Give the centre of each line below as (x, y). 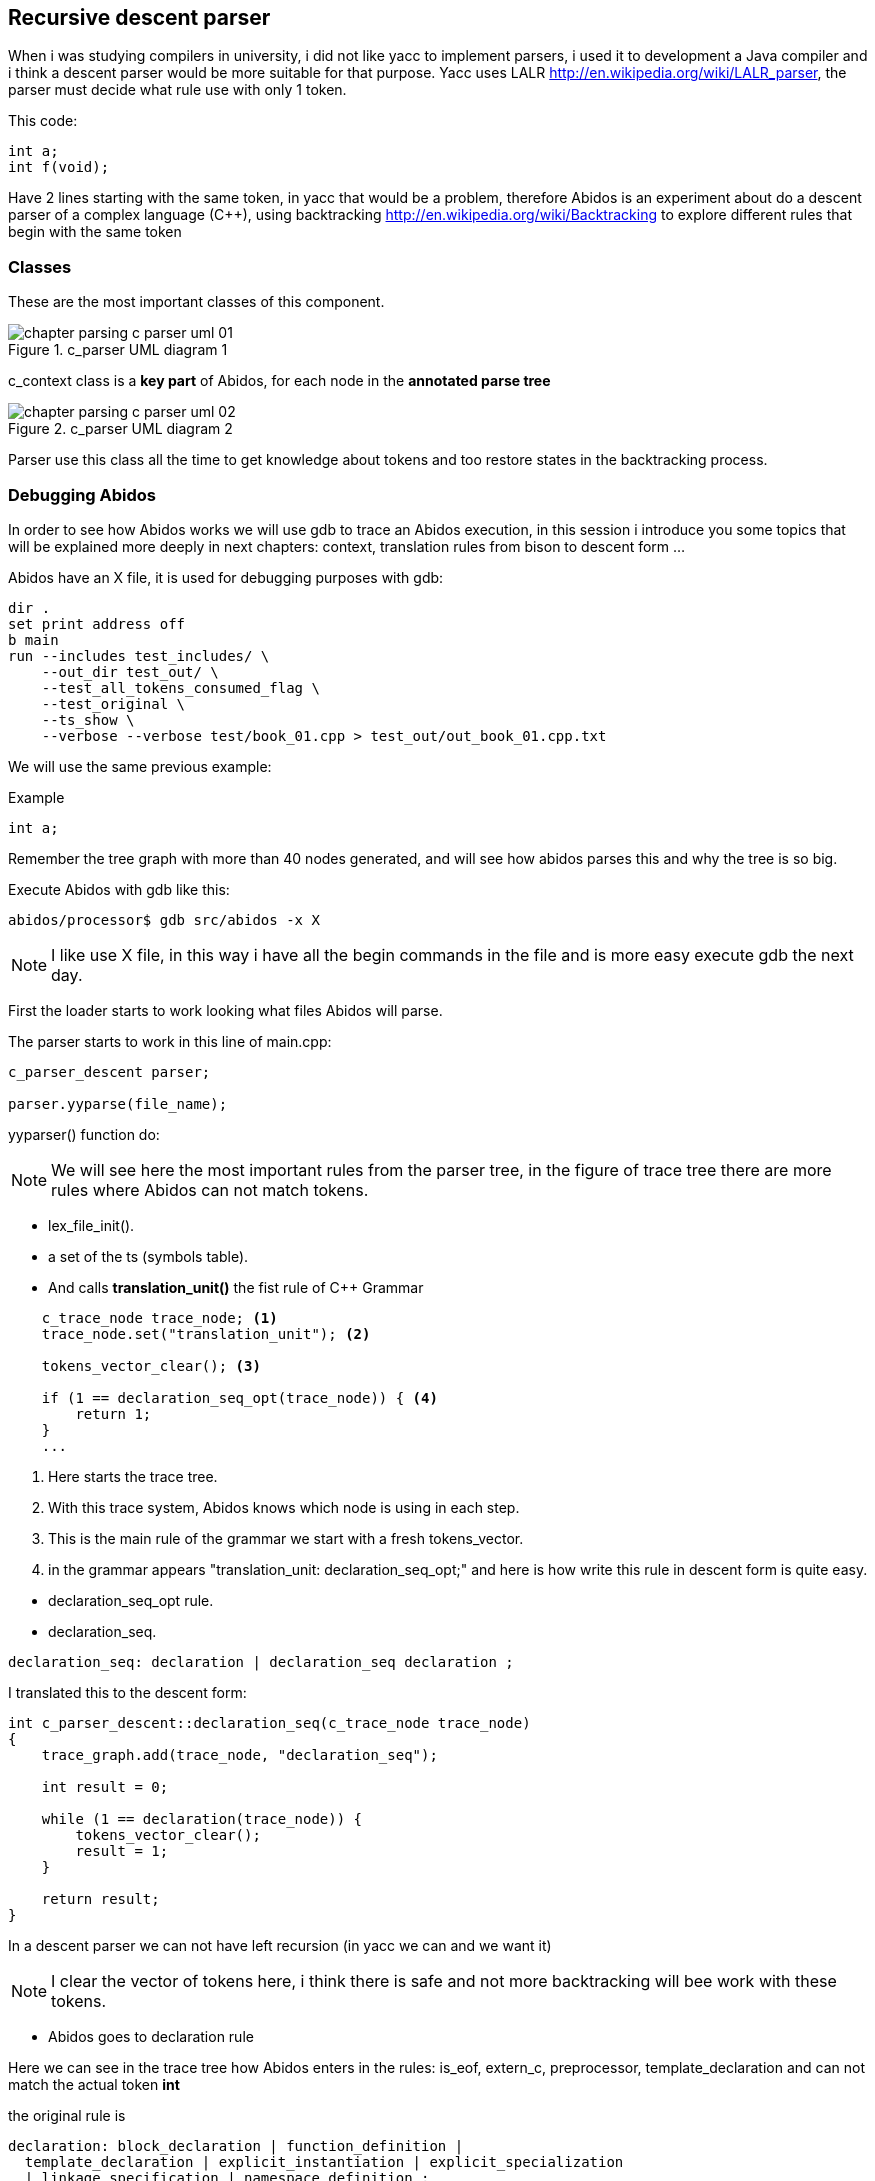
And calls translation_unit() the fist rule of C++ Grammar (236, 1287)
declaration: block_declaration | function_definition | (236, 2145)
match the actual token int (94, 2084)
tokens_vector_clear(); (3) (151, 1365)
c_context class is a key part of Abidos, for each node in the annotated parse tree (279, 381)
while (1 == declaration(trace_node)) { (202, 1818)
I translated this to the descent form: (127, 1692)
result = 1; (122, 1850)
